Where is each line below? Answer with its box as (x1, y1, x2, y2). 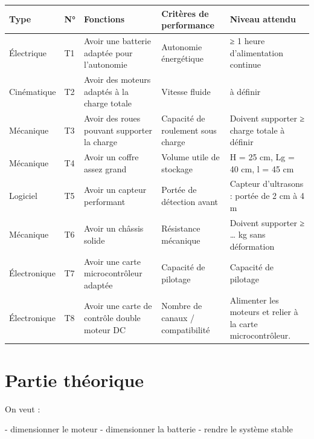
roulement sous (161, 123, 217, 136)
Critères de (161, 7, 209, 19)
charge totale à (229, 123, 285, 136)
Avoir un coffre (84, 151, 139, 163)
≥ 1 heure (229, 34, 265, 47)
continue (229, 58, 261, 71)
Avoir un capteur (84, 183, 147, 196)
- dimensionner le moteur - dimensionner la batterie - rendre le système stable (5, 423, 293, 435)
